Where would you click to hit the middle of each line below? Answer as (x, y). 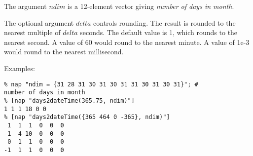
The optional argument (39, 22)
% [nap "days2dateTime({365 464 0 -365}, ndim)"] (87, 117)
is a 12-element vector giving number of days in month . (151, 6)
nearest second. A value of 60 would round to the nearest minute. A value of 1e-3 (127, 42)
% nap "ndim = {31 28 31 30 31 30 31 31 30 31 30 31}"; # (101, 84)
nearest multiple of (32, 32)
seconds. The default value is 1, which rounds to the (159, 32)
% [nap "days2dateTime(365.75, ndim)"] (69, 100)
